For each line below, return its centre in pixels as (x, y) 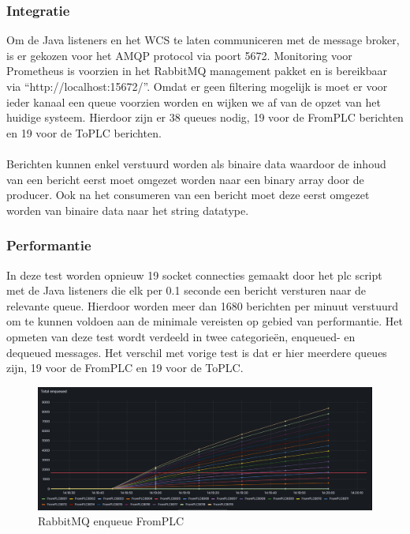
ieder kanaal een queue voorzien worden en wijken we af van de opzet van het (194, 102)
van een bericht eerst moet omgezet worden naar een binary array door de (185, 179)
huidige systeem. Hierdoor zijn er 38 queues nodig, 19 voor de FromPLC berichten (205, 117)
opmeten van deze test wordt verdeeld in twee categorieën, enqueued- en (181, 336)
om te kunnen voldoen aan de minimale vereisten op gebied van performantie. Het (205, 321)
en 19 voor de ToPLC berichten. (84, 132)
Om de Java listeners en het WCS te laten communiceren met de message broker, (203, 40)
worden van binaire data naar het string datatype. (128, 210)
